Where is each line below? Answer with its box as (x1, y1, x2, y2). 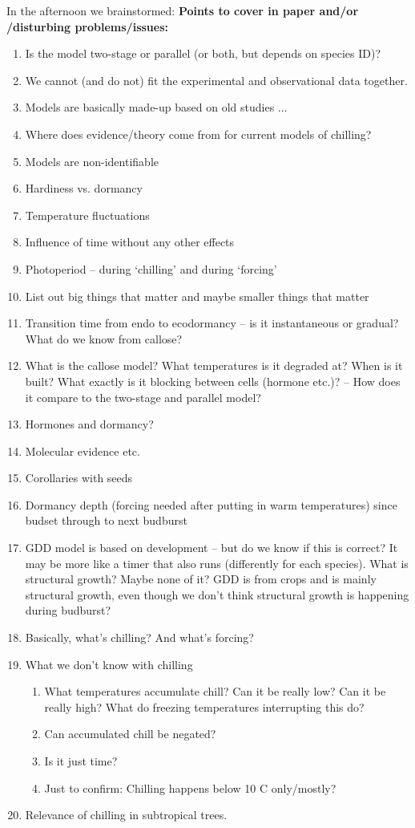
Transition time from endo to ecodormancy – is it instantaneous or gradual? (25, 315, 399, 331)
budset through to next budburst (25, 512, 187, 529)
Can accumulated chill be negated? (44, 725, 216, 742)
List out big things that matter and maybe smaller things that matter (25, 287, 369, 304)
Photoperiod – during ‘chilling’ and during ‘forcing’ (25, 260, 277, 277)
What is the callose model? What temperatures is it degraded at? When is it (25, 357, 403, 374)
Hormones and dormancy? (25, 416, 154, 432)
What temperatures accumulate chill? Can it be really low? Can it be (44, 683, 386, 700)
